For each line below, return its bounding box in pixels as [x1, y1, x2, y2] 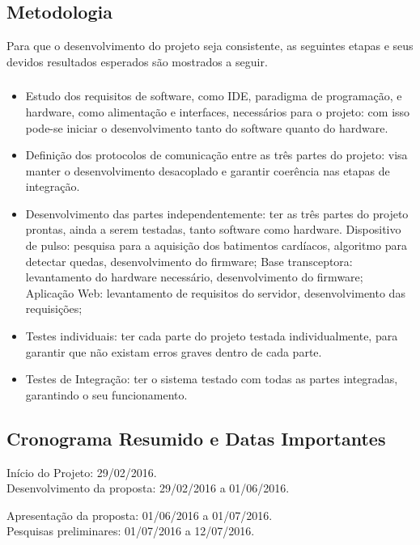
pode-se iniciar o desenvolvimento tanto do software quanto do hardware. [25, 119, 388, 136]
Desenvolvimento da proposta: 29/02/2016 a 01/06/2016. [6, 480, 290, 496]
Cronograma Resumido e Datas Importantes [6, 425, 386, 450]
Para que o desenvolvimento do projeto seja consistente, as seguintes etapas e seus [6, 37, 414, 54]
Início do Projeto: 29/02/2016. [6, 463, 157, 480]
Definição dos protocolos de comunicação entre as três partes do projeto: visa [25, 146, 408, 163]
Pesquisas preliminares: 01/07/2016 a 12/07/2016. [6, 522, 255, 539]
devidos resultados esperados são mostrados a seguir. [6, 53, 268, 70]
